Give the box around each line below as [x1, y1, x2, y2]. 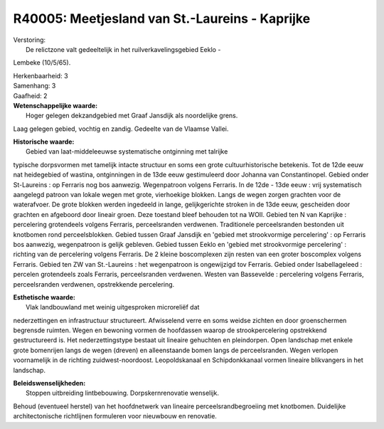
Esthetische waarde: [13, 292, 76, 302]
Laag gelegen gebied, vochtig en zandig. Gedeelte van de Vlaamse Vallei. [13, 125, 229, 133]
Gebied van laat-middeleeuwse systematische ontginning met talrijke [26, 147, 228, 156]
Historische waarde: [13, 137, 75, 146]
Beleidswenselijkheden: [13, 379, 86, 388]
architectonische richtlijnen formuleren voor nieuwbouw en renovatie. [13, 412, 217, 420]
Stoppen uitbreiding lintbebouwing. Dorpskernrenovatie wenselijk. [26, 388, 220, 398]
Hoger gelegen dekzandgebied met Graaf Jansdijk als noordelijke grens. [26, 111, 238, 120]
